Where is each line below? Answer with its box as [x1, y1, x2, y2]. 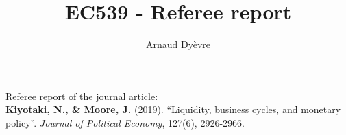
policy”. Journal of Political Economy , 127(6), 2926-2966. [5, 115, 245, 130]
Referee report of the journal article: [5, 88, 158, 103]
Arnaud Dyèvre [145, 37, 210, 51]
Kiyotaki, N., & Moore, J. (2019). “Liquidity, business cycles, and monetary [5, 102, 341, 116]
